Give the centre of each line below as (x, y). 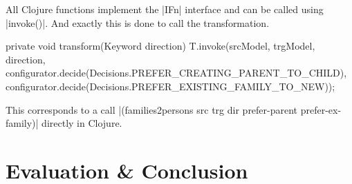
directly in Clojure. (82, 123)
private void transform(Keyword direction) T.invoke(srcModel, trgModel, (160, 46)
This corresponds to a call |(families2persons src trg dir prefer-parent (152, 109)
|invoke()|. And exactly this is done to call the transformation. (138, 22)
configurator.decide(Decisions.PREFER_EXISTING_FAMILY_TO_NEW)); (170, 86)
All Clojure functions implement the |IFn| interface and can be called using (165, 9)
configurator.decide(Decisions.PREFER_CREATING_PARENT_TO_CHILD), (176, 73)
